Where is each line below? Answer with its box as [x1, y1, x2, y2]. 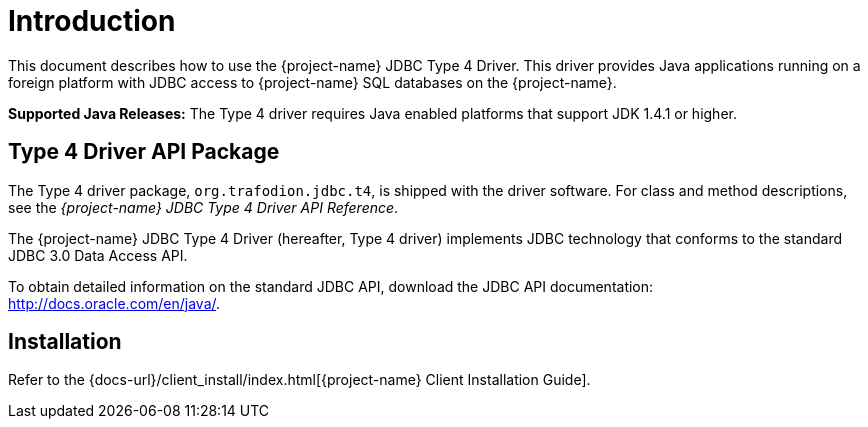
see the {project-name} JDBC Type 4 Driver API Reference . [8, 198, 399, 216]
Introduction [8, 4, 176, 38]
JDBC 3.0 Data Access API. [8, 246, 188, 264]
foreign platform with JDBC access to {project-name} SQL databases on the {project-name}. [8, 73, 617, 91]
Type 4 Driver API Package [8, 139, 280, 165]
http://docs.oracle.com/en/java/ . [8, 294, 221, 312]
